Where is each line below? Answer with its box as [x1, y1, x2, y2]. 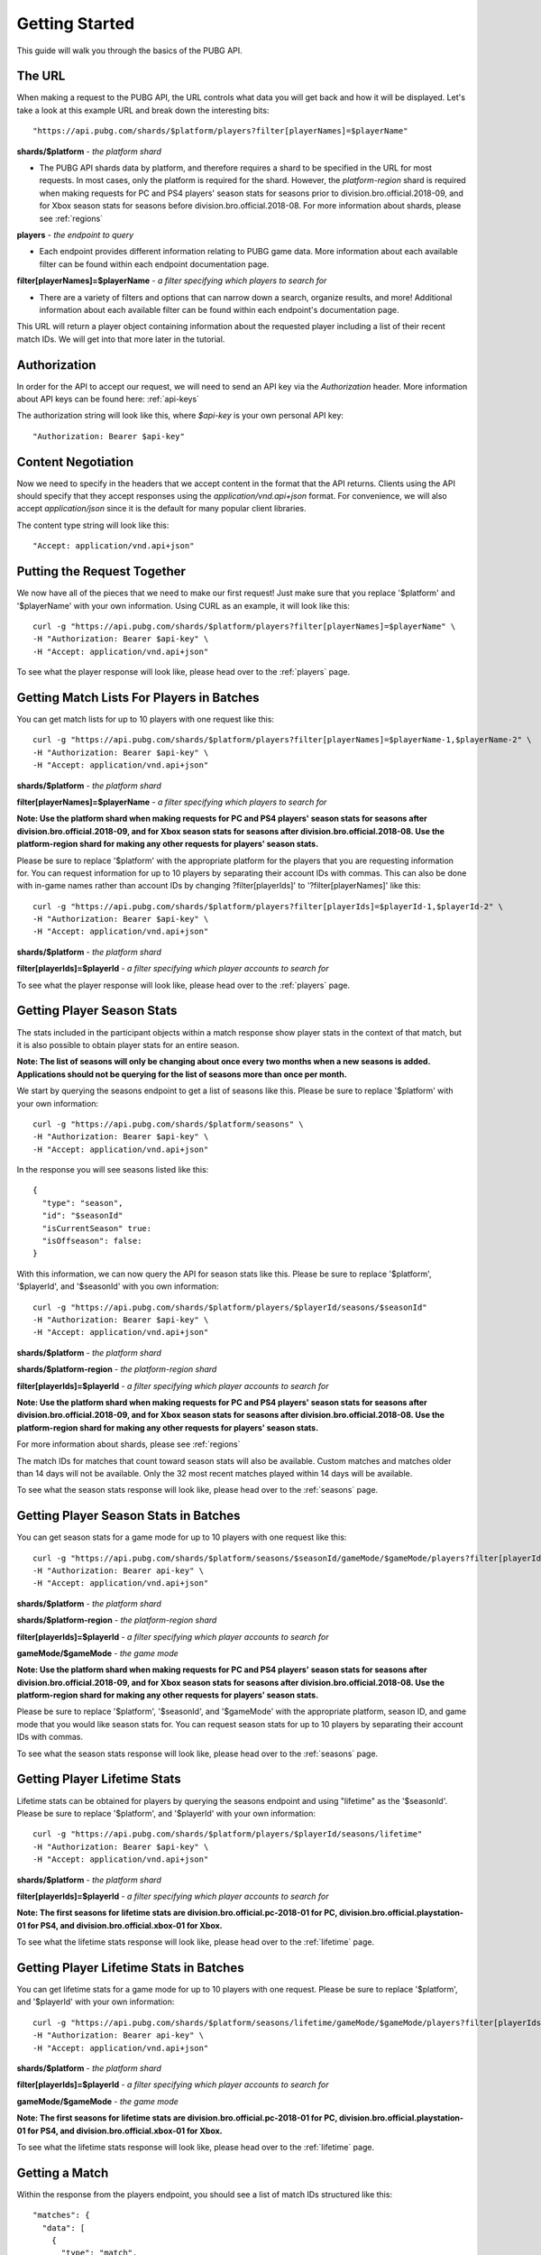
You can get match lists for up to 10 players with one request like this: [16, 713, 275, 725]
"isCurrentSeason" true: [41, 1223, 152, 1233]
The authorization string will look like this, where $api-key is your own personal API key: [16, 410, 344, 421]
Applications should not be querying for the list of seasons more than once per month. [16, 1069, 347, 1080]
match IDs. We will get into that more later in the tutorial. [16, 334, 225, 345]
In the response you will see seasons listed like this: [16, 1164, 209, 1175]
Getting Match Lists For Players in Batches [16, 690, 260, 705]
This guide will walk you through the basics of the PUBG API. [16, 45, 243, 56]
